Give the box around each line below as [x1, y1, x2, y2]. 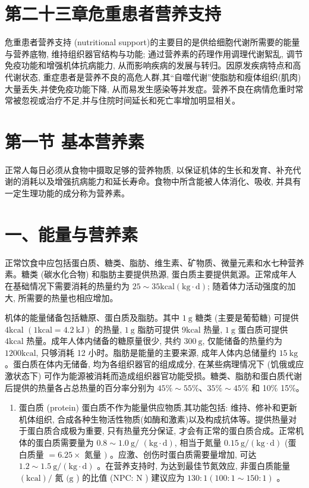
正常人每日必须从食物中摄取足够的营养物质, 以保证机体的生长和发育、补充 [5, 163, 293, 176]
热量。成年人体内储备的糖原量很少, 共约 [26, 334, 181, 347]
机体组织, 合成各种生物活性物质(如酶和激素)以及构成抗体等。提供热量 [18, 412, 289, 425]
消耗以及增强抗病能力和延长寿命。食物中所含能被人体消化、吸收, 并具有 [21, 175, 301, 187]
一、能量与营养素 [5, 221, 138, 246]
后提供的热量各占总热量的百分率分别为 [5, 381, 154, 393]
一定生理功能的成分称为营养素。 [5, 187, 130, 199]
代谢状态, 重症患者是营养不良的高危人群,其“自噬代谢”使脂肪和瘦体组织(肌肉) [5, 70, 301, 83]
